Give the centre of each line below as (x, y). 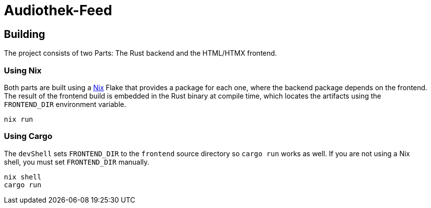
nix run (19, 119)
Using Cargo (28, 136)
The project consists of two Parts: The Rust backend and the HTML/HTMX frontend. (141, 53)
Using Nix (23, 70)
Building (25, 34)
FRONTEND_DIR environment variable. (65, 104)
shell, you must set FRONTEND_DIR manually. (77, 162)
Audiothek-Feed (58, 10)
